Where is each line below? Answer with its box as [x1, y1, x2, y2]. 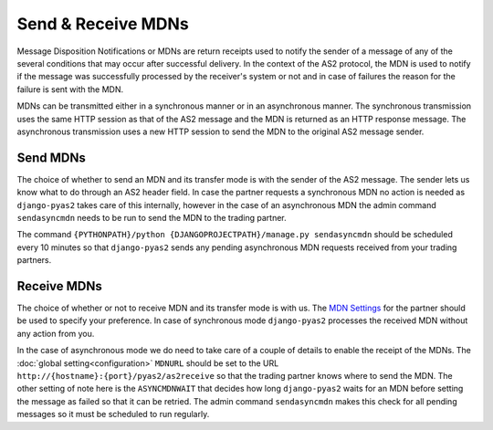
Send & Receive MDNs [16, 14, 189, 34]
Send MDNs [16, 150, 87, 165]
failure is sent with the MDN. [16, 83, 124, 95]
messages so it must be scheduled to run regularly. [16, 409, 210, 420]
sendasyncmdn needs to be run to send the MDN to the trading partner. [16, 212, 287, 223]
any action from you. [16, 328, 95, 339]
